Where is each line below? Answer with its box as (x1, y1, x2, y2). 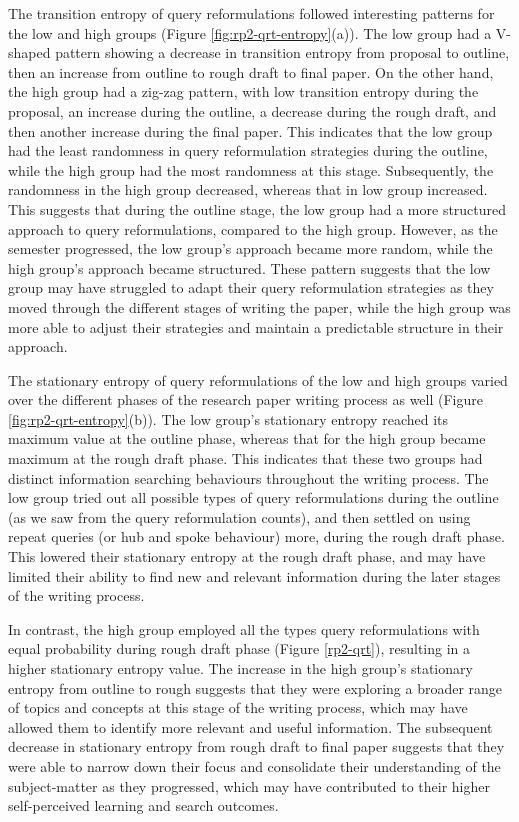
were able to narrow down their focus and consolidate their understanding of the (8, 755, 501, 776)
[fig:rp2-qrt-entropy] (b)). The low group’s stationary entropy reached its (8, 408, 449, 429)
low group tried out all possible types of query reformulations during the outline (8, 487, 499, 508)
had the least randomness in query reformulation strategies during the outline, (8, 140, 488, 161)
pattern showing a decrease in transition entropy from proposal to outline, (55, 42, 510, 63)
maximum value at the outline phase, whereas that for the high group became (8, 428, 486, 449)
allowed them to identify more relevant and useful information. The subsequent (8, 716, 493, 737)
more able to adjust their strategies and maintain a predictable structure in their (8, 316, 504, 337)
